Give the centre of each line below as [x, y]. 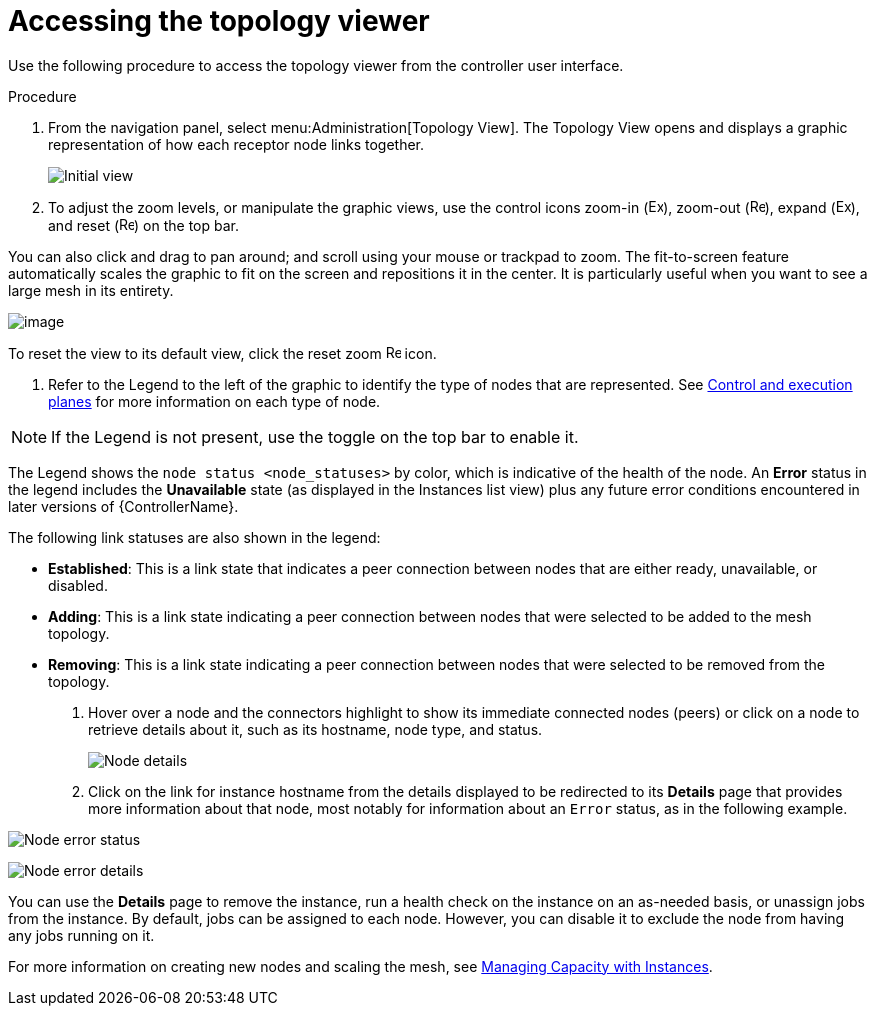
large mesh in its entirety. [91, 290]
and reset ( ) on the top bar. [143, 225]
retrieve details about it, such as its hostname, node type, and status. [315, 729]
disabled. [78, 585]
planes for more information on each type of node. [214, 401]
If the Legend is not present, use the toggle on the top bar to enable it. [315, 436]
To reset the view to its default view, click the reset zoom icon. [222, 353]
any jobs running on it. [81, 935]
